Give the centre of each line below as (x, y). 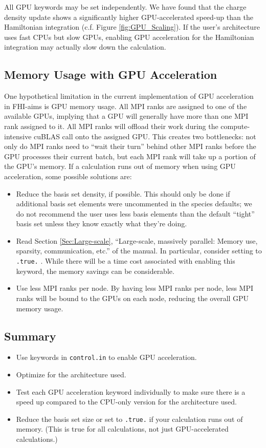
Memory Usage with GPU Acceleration (111, 74)
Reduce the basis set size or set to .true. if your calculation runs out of (129, 419)
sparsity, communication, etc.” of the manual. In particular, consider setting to (139, 251)
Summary (30, 336)
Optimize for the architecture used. (71, 374)
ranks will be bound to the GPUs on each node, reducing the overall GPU (132, 298)
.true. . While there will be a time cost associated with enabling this (126, 261)
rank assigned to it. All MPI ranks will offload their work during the (111, 126)
